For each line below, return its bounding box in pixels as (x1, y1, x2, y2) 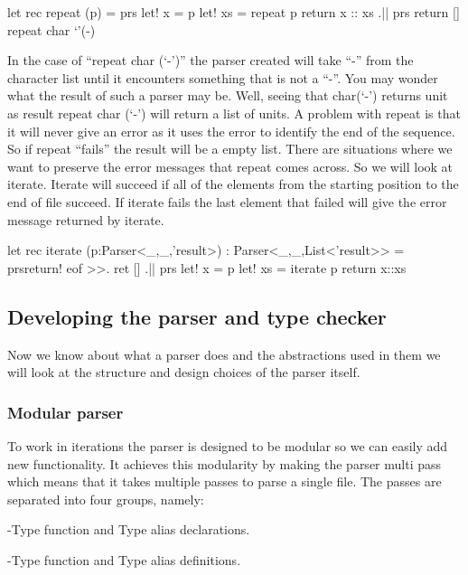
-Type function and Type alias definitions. (7, 550, 241, 569)
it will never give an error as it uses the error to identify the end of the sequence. (7, 121, 455, 140)
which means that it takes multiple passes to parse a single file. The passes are (7, 472, 442, 491)
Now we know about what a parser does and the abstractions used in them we (7, 344, 441, 363)
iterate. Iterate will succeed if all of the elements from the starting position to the (7, 174, 459, 193)
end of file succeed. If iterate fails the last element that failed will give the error (7, 192, 447, 211)
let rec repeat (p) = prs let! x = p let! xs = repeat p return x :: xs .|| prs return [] (7, 3, 460, 21)
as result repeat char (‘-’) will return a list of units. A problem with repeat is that (7, 103, 461, 122)
